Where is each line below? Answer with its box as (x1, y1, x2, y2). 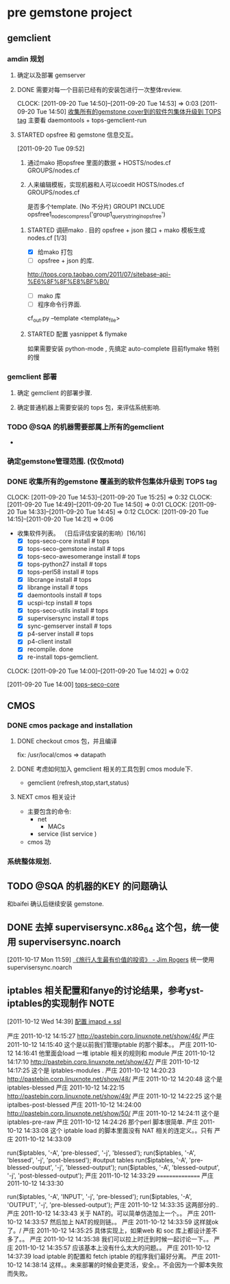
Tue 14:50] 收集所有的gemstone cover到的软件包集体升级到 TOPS (36, 107, 221, 115)
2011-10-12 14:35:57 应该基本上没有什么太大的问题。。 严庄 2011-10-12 (14, 1243, 211, 1252)
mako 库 (37, 291, 62, 300)
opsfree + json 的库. (37, 256, 94, 264)
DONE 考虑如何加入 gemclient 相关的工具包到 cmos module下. (16, 765, 193, 774)
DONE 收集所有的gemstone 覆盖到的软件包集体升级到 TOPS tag (7, 477, 218, 486)
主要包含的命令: (27, 807, 72, 815)
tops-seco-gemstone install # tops (27, 544, 125, 552)
